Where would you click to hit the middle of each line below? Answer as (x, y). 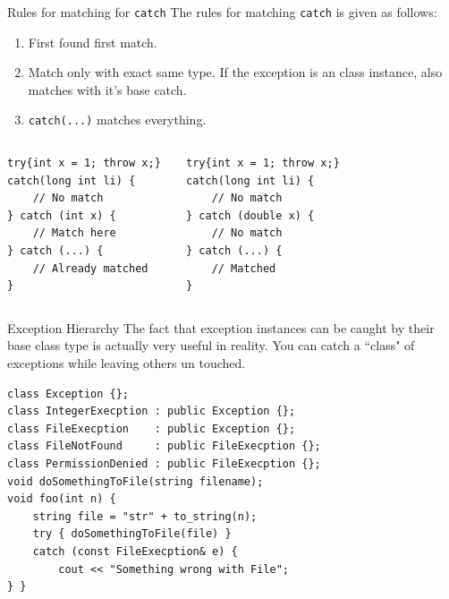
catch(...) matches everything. (117, 120)
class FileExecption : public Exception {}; (152, 428)
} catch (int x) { (62, 215)
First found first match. (93, 42)
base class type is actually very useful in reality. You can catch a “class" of (211, 345)
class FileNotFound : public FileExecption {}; (164, 446)
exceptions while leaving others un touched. (127, 363)
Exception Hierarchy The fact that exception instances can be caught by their (221, 327)
